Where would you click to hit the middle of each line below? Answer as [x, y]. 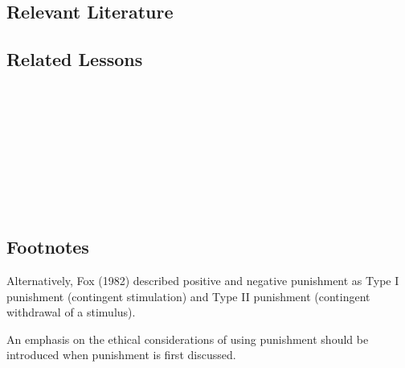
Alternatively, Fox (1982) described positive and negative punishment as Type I [203, 280]
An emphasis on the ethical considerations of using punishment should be [188, 339]
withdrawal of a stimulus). [71, 312]
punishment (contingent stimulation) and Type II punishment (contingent [188, 296]
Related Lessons [75, 59]
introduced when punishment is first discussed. [121, 355]
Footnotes [48, 247]
